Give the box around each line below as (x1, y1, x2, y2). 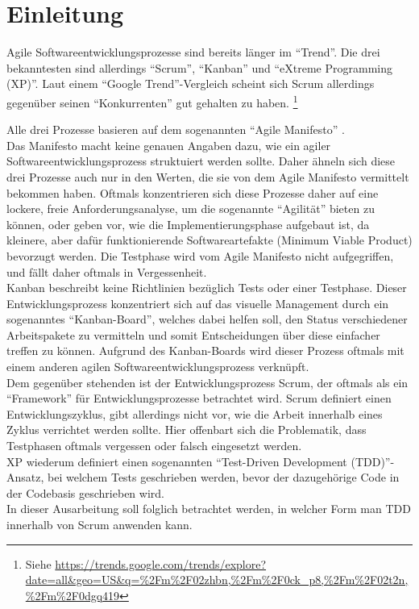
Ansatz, (6, 469, 44, 486)
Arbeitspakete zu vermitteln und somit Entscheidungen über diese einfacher (6, 326, 380, 343)
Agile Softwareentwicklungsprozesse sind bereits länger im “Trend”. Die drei (6, 44, 380, 60)
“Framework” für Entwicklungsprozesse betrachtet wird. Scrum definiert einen (6, 390, 392, 407)
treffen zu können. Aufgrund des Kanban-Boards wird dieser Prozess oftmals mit (6, 342, 404, 359)
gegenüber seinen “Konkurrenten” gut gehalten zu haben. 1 (6, 91, 298, 111)
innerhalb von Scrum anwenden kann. (6, 516, 193, 532)
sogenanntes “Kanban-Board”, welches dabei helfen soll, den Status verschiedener (6, 311, 408, 327)
